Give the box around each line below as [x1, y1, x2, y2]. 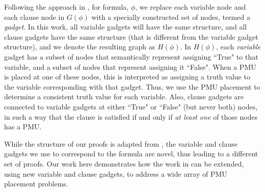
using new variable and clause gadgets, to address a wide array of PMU [4, 168, 227, 179]
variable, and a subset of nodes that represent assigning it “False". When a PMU [4, 61, 256, 72]
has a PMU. [4, 121, 42, 132]
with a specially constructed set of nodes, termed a [91, 11, 250, 22]
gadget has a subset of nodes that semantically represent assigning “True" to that [4, 51, 258, 62]
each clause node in [4, 11, 65, 22]
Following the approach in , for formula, [4, 2, 129, 12]
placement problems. [4, 178, 68, 189]
